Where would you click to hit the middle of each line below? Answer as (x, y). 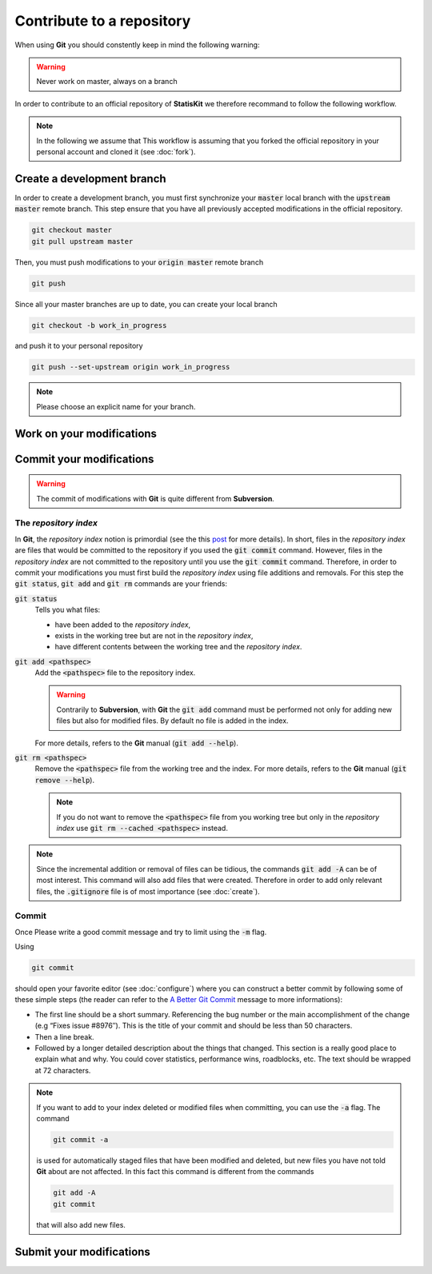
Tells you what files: (68, 610)
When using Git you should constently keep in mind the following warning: (137, 45)
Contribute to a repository (103, 21)
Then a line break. (65, 1036)
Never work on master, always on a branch (107, 82)
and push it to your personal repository (79, 346)
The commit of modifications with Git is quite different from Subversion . (156, 498)
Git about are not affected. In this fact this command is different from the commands (175, 1172)
